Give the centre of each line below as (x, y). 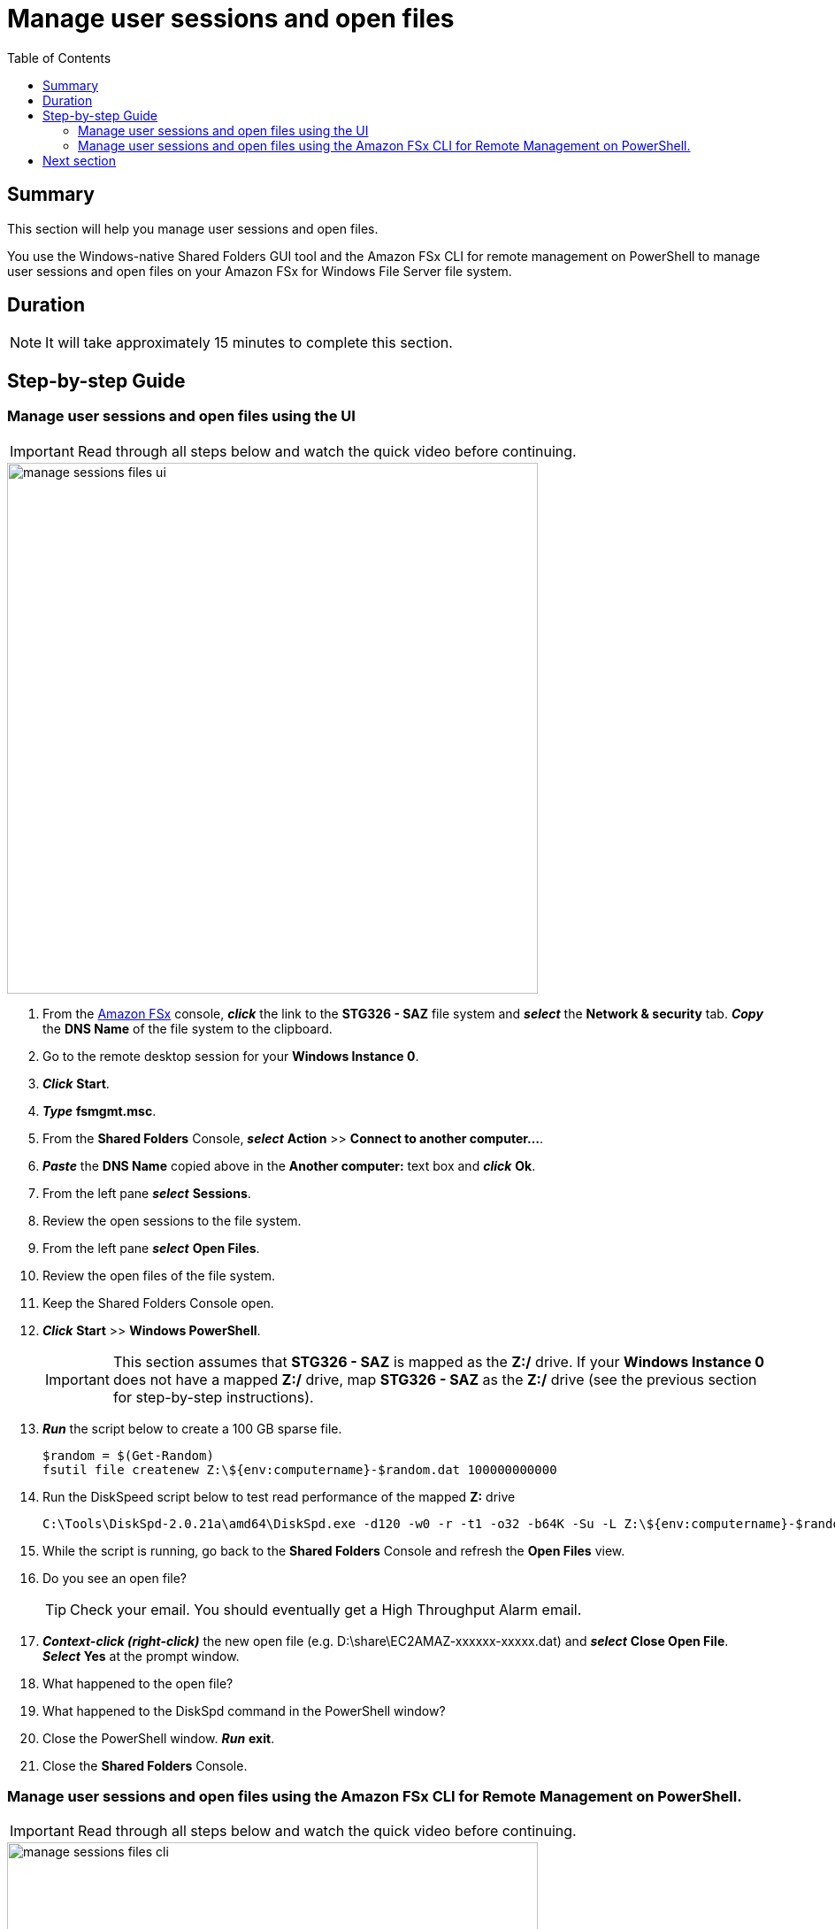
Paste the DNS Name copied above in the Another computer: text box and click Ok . (289, 1165)
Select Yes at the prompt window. (141, 1656)
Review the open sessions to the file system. (172, 1220)
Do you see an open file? (115, 1578)
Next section (80, 160)
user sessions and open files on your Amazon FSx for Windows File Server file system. (260, 271)
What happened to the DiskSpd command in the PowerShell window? (244, 1710)
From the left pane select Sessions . (147, 1193)
